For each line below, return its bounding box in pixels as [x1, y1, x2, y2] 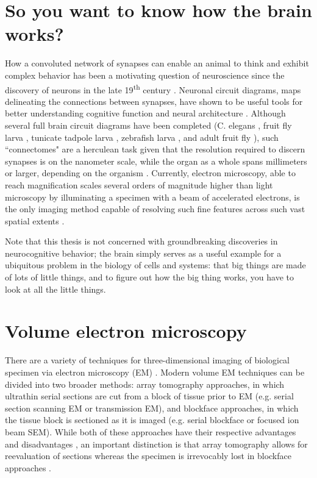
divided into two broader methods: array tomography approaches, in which [5, 377, 285, 390]
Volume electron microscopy [5, 318, 247, 343]
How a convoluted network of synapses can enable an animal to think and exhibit [5, 57, 309, 70]
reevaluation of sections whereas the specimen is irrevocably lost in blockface [5, 449, 291, 462]
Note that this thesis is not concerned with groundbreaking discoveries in [5, 235, 278, 248]
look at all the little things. [5, 282, 106, 295]
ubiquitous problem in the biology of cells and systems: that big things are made [5, 259, 306, 271]
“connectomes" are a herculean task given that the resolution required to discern [5, 143, 305, 155]
